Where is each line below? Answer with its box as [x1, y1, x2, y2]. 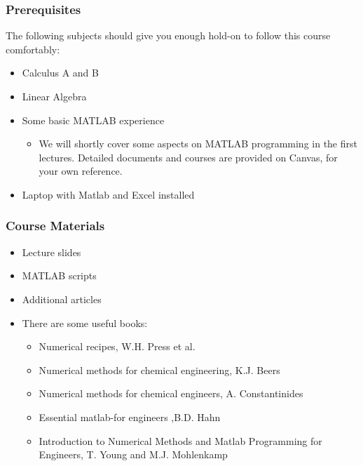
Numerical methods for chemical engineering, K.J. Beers [39, 362, 280, 377]
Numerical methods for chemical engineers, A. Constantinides [39, 386, 303, 401]
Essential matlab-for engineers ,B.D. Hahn [39, 409, 221, 424]
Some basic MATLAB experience [22, 112, 165, 127]
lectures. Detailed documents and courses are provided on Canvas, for [39, 149, 338, 164]
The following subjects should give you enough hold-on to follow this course [6, 28, 331, 43]
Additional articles [22, 291, 102, 306]
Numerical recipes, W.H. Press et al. [39, 339, 196, 354]
